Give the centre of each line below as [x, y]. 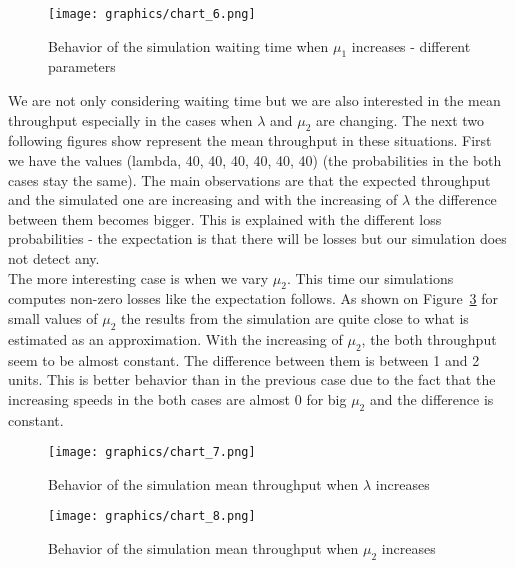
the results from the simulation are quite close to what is [295, 317]
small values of [53, 317]
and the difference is [431, 398]
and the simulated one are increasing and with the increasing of [203, 199]
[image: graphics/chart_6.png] [152, 14]
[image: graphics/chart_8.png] [152, 516]
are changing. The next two [400, 119]
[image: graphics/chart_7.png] [152, 452]
